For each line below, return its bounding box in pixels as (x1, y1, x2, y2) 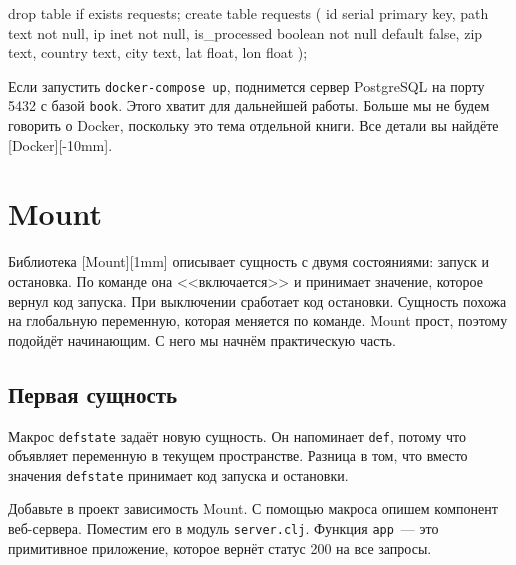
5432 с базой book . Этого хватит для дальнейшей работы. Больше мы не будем (8, 95, 490, 116)
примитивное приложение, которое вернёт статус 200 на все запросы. (8, 537, 432, 558)
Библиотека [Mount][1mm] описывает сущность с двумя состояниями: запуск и (8, 251, 490, 272)
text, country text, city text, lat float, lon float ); (8, 42, 308, 63)
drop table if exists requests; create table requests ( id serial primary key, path (8, 3, 489, 23)
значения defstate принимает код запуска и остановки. (8, 464, 349, 485)
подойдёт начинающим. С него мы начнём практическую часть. (8, 329, 396, 350)
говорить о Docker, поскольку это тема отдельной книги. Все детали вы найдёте (8, 115, 499, 136)
